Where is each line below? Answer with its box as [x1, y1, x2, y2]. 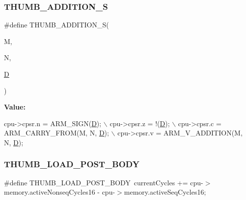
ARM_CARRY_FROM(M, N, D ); [4, 128, 109, 138]
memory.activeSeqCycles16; [124, 187, 206, 197]
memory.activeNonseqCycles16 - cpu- [4, 187, 115, 197]
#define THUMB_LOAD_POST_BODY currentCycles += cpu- [4, 177, 203, 187]
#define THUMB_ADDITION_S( [4, 20, 109, 30]
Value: [4, 102, 26, 112]
